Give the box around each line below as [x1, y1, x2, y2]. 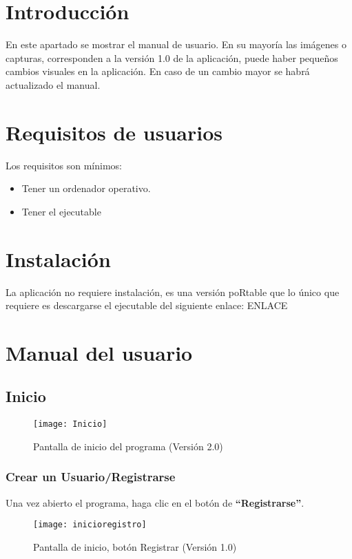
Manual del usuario [6, 338, 193, 366]
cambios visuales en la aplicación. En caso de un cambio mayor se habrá [6, 64, 310, 78]
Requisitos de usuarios [6, 118, 222, 146]
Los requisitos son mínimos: [6, 158, 122, 172]
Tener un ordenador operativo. [21, 181, 151, 196]
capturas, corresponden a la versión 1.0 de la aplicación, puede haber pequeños [6, 50, 338, 65]
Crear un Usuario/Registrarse [6, 468, 176, 485]
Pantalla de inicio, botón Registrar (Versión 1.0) [33, 540, 237, 554]
